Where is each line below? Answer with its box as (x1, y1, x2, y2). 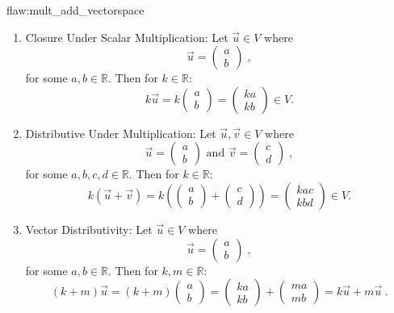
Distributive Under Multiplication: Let (25, 124, 216, 141)
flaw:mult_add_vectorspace (6, 2, 145, 18)
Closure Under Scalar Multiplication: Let (25, 28, 228, 45)
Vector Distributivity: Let (25, 220, 153, 237)
